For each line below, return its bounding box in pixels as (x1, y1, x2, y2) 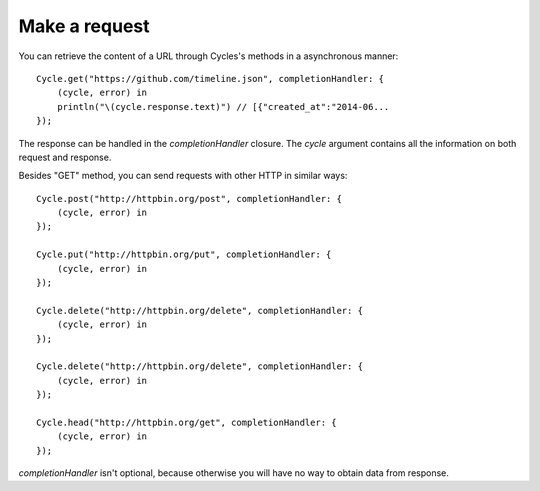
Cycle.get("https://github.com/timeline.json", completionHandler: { (36, 73, 385, 84)
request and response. (18, 151, 112, 163)
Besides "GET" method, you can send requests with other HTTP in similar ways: (18, 170, 348, 182)
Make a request (18, 15, 150, 37)
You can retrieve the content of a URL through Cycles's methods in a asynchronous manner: (18, 50, 399, 62)
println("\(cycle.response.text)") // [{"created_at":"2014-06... (56, 101, 390, 112)
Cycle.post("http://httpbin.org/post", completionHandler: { (36, 193, 342, 204)
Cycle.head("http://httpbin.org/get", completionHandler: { (36, 416, 337, 428)
